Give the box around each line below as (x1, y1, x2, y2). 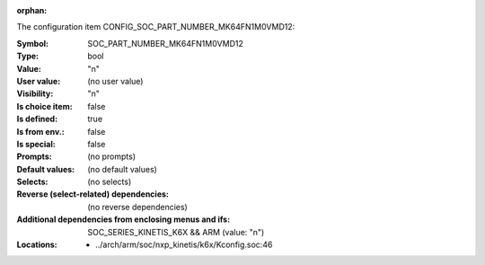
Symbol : (16, 38, 49, 49)
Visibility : (16, 88, 54, 99)
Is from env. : (16, 126, 65, 137)
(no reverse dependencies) (87, 201, 188, 212)
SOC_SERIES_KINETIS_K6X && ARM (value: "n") (87, 226, 265, 237)
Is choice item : (16, 101, 73, 111)
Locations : (16, 239, 57, 251)
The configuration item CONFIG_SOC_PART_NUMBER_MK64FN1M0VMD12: (16, 22, 295, 32)
